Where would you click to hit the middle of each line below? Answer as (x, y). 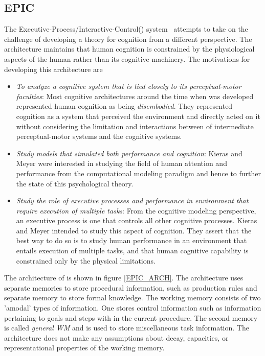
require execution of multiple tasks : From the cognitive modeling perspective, (136, 210)
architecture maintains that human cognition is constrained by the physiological (129, 49)
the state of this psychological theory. (75, 183)
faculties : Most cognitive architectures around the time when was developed (135, 96)
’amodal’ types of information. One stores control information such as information (133, 308)
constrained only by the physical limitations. (86, 260)
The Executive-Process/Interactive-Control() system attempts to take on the (126, 29)
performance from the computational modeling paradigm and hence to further (139, 173)
